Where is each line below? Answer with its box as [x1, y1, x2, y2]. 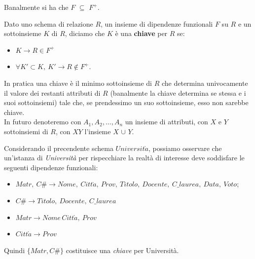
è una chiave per [115, 28, 168, 38]
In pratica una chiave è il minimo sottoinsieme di [4, 77, 152, 88]
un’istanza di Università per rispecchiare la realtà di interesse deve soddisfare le [4, 152, 245, 163]
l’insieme [84, 126, 111, 136]
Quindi [4, 245, 25, 255]
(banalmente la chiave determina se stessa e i [110, 87, 246, 98]
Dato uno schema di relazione [4, 18, 93, 29]
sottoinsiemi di [4, 126, 48, 136]
